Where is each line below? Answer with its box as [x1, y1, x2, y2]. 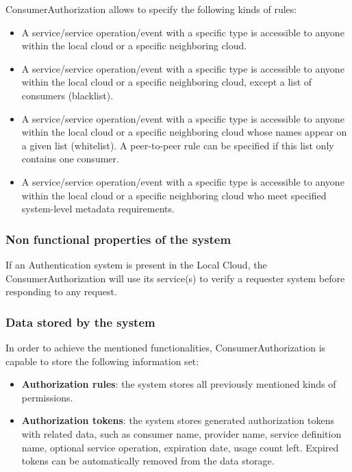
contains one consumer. [21, 151, 119, 166]
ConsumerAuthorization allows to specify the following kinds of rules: [5, 2, 297, 16]
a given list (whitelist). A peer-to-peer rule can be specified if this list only [21, 138, 334, 152]
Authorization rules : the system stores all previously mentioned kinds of [21, 377, 336, 391]
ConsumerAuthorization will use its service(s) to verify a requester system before [5, 271, 345, 285]
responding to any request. [5, 284, 117, 299]
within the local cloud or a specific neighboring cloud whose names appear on [21, 125, 347, 139]
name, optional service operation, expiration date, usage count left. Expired [21, 440, 339, 454]
